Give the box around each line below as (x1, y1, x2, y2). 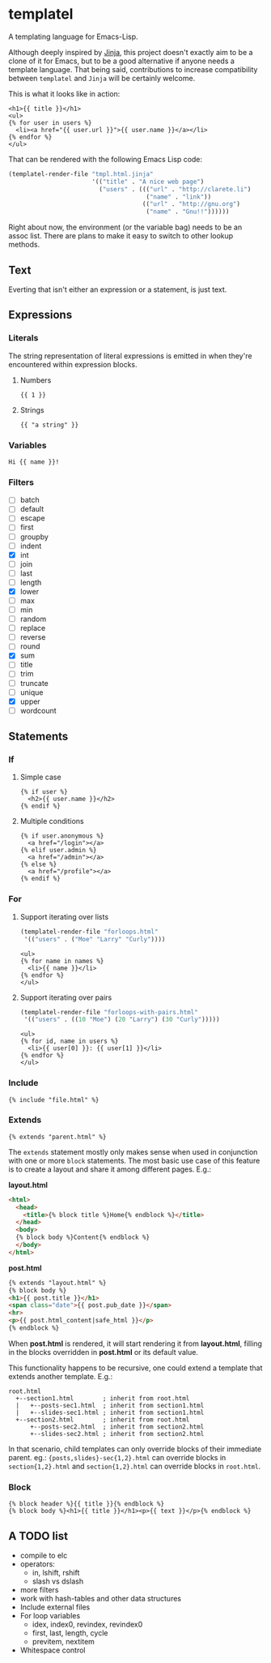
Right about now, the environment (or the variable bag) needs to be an (8, 222, 243, 232)
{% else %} (19, 860, 57, 868)
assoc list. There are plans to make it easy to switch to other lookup (8, 231, 234, 241)
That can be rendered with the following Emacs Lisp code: (8, 154, 203, 164)
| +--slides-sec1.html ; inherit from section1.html (15, 1408, 205, 1417)
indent (19, 541, 42, 551)
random (19, 614, 47, 624)
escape (19, 513, 46, 523)
